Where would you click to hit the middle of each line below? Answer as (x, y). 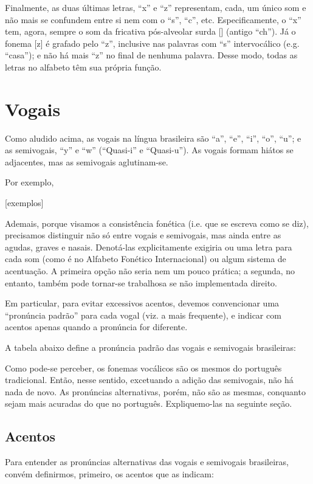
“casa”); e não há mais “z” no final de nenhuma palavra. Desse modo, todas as (151, 55)
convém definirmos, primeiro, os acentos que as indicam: (109, 473)
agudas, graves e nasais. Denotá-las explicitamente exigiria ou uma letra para (149, 247)
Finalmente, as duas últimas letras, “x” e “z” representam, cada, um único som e (156, 7)
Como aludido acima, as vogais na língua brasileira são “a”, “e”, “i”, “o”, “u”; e (153, 138)
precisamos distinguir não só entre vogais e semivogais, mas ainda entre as (143, 235)
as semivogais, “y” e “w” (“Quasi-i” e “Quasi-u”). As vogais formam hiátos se (149, 150)
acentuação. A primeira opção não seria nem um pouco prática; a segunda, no (150, 271)
